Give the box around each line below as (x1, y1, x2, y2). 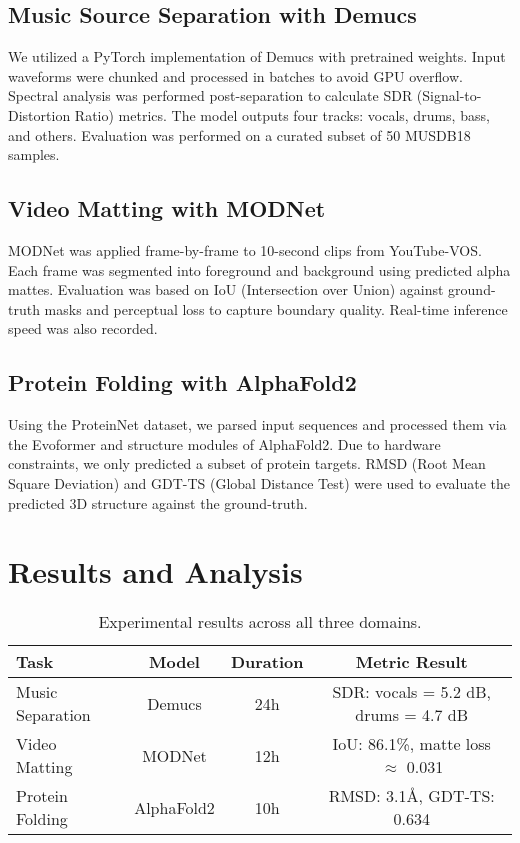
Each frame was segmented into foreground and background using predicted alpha (8, 259, 511, 280)
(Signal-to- (416, 85, 482, 106)
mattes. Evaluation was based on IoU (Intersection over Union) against (8, 279, 444, 300)
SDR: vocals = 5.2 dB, (332, 680, 491, 704)
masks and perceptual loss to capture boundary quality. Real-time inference (44, 298, 508, 319)
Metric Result (355, 650, 468, 674)
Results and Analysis (8, 551, 303, 592)
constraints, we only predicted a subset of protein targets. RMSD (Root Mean (8, 453, 486, 474)
